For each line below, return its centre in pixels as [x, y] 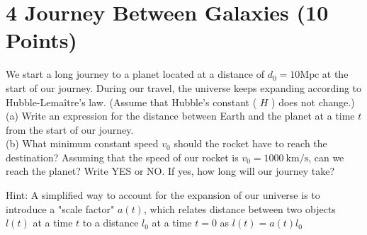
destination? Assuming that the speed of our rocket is [122, 157]
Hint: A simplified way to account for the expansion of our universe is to [163, 195]
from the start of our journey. [70, 129]
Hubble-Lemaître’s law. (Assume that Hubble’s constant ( [131, 102]
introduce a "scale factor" [60, 208]
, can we [326, 157]
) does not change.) [313, 102]
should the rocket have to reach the [250, 143]
